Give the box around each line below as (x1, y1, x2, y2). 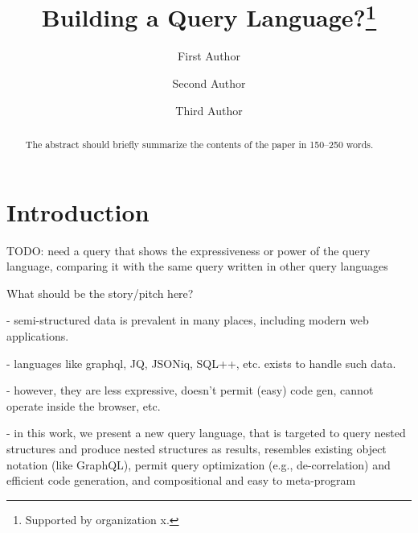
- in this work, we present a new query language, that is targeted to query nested (6, 424, 406, 441)
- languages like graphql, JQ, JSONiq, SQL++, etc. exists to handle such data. (6, 354, 396, 371)
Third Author (175, 101, 243, 118)
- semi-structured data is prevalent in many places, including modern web (6, 312, 369, 328)
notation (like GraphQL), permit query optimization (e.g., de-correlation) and (6, 456, 391, 473)
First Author (178, 48, 240, 64)
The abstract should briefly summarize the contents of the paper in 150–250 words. (25, 138, 374, 151)
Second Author (172, 75, 246, 92)
